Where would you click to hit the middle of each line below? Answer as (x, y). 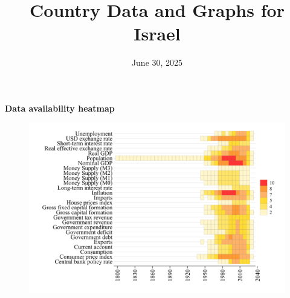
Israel (157, 33)
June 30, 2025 (157, 62)
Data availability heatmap (60, 108)
